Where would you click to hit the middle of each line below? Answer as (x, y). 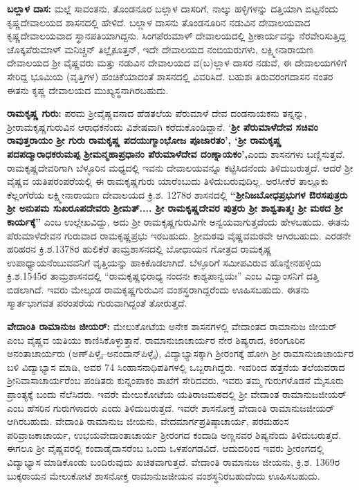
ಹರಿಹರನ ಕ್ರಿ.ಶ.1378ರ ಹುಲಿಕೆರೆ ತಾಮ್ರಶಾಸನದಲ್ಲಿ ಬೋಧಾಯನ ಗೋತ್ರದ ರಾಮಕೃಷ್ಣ (139, 249)
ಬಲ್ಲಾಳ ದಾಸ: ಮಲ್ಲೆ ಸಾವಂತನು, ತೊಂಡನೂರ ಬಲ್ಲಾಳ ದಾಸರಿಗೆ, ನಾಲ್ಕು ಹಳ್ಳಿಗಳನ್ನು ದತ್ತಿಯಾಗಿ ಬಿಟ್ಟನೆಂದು (173, 8)
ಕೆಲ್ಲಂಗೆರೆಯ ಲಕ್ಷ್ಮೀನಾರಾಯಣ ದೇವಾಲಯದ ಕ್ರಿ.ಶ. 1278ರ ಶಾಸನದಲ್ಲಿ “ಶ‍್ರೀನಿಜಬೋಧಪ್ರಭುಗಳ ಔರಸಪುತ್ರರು (177, 194)
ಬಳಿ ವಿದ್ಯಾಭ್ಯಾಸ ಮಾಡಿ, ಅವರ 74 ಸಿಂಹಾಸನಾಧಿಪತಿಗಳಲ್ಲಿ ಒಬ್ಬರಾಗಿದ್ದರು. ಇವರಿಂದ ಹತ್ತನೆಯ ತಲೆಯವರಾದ (176, 366)
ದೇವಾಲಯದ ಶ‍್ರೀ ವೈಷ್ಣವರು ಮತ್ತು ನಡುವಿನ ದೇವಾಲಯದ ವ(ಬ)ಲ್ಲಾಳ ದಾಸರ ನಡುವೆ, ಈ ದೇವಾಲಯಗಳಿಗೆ (177, 63)
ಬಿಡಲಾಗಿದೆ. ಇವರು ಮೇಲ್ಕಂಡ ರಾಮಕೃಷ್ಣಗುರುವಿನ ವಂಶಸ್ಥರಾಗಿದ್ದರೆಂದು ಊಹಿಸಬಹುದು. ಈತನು (158, 289)
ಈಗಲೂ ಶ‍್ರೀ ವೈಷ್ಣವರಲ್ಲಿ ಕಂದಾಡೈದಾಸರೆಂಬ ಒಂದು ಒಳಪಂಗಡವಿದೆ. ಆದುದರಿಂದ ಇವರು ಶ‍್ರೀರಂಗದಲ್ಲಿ (166, 448)
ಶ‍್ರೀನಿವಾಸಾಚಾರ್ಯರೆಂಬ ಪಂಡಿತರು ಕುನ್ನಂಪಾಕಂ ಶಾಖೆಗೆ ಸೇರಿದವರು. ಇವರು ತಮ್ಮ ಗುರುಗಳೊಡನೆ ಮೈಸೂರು (176, 380)
